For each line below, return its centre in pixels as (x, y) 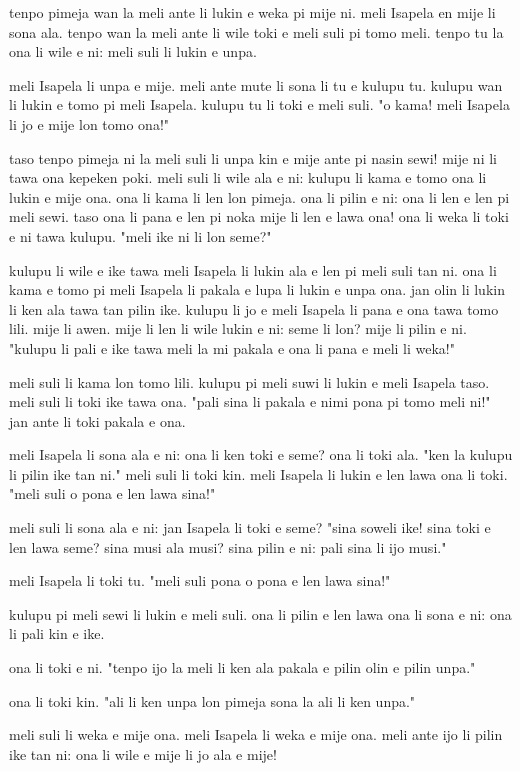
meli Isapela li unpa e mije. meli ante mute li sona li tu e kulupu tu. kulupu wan (256, 84)
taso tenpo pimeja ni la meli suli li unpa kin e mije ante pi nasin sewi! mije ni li (253, 157)
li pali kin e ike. (57, 633)
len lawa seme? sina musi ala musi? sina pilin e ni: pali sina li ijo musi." (228, 546)
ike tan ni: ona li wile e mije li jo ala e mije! (143, 753)
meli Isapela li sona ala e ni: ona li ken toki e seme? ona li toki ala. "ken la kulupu (261, 454)
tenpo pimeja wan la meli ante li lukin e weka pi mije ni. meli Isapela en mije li (252, 12)
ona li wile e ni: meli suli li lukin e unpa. (133, 51)
